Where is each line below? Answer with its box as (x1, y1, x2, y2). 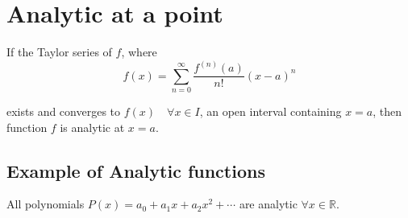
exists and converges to (6, 102, 121, 119)
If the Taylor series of (6, 43, 112, 60)
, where (121, 43, 157, 60)
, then (373, 102, 402, 119)
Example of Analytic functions (6, 158, 265, 183)
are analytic (239, 195, 298, 212)
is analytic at (60, 118, 125, 135)
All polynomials (6, 195, 85, 212)
